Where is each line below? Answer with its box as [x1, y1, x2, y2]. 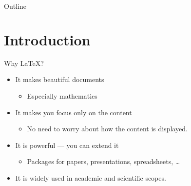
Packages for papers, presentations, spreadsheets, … [27, 156, 180, 166]
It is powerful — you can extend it [15, 140, 119, 150]
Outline [4, 1, 26, 11]
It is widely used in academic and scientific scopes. [15, 172, 166, 183]
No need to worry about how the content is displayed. [27, 124, 188, 134]
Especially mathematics [27, 90, 97, 101]
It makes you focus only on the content [15, 107, 132, 117]
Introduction [4, 29, 91, 49]
